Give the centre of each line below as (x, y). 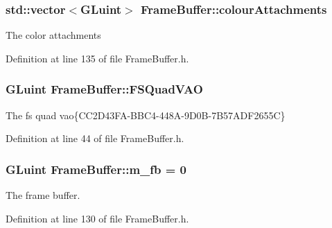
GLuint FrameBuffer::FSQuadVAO (104, 89)
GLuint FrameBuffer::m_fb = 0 (96, 169)
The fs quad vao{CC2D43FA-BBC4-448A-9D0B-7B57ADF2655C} (146, 115)
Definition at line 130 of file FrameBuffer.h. (97, 218)
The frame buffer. (43, 195)
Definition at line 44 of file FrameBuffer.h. (95, 138)
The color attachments (53, 35)
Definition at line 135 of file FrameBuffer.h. (97, 58)
